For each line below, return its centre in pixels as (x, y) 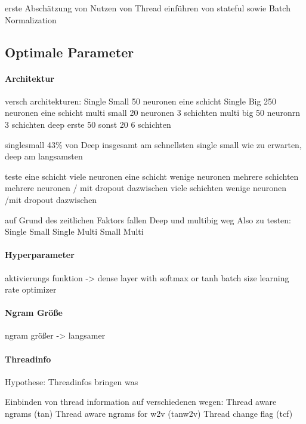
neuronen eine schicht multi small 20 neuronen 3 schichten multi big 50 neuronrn (153, 113)
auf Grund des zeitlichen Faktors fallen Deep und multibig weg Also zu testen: (148, 219)
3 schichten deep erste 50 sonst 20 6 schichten (88, 124)
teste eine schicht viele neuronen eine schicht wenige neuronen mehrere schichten (152, 176)
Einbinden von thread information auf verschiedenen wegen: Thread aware (141, 402)
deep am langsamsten (44, 156)
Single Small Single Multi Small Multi (74, 231)
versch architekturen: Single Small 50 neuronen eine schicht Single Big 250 (141, 101)
